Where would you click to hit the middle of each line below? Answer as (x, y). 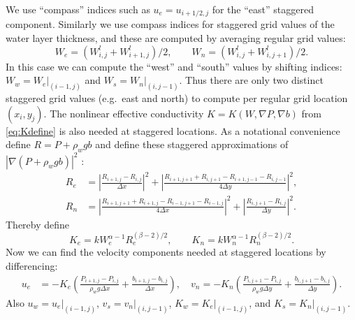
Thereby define (38, 224)
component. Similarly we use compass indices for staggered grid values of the (170, 24)
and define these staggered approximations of (192, 144)
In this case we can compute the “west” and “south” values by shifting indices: (174, 66)
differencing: (32, 266)
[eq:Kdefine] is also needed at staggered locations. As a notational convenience (173, 130)
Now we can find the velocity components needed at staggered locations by (166, 252)
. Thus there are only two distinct (251, 80)
